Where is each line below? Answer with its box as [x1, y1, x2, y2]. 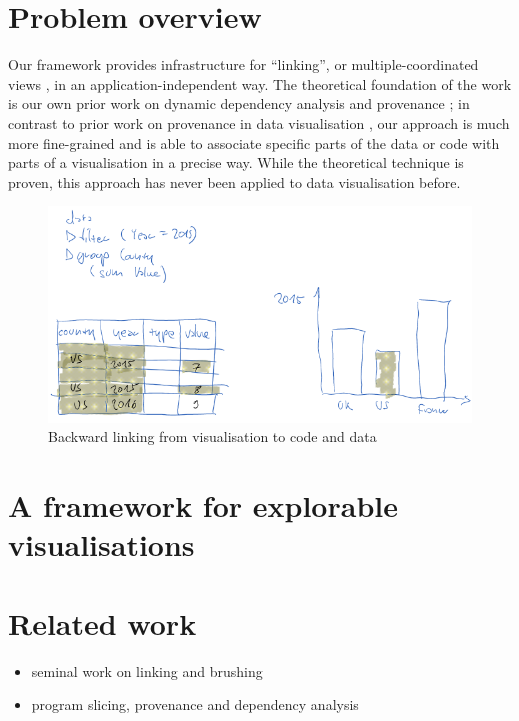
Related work [8, 602, 197, 643]
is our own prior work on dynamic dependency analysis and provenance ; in [8, 93, 470, 114]
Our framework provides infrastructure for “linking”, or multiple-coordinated [8, 54, 479, 75]
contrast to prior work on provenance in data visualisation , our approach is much [8, 112, 510, 133]
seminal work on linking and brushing [31, 660, 263, 681]
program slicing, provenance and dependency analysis [31, 694, 359, 715]
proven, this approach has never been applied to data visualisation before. [8, 171, 461, 192]
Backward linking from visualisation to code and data [48, 426, 377, 447]
